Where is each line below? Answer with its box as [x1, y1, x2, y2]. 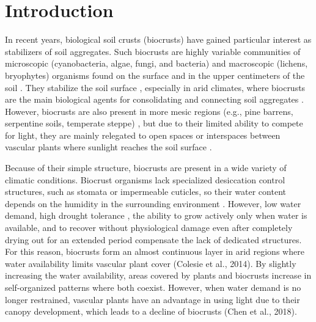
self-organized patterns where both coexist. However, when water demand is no [5, 281, 301, 293]
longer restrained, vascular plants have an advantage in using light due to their [5, 293, 300, 306]
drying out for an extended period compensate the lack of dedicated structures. [5, 233, 302, 246]
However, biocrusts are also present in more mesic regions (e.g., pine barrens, [5, 104, 293, 117]
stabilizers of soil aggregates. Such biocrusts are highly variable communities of [5, 45, 301, 57]
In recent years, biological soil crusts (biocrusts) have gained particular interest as [5, 33, 312, 46]
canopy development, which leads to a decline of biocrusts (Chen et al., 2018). [5, 305, 297, 318]
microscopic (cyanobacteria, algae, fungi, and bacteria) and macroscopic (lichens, [5, 57, 308, 70]
